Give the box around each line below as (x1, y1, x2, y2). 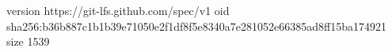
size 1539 (6, 33, 50, 50)
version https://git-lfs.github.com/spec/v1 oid (6, 2, 230, 18)
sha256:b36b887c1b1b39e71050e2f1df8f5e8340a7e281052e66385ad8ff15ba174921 (6, 17, 386, 34)
